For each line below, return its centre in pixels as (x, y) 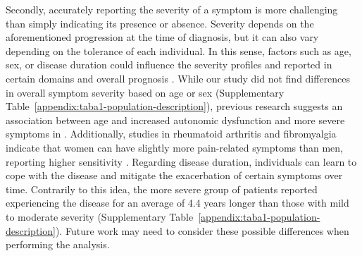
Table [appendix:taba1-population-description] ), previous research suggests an (174, 106)
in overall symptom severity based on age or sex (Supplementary (145, 92)
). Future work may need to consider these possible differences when (202, 230)
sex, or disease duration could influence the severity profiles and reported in (169, 65)
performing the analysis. (58, 244)
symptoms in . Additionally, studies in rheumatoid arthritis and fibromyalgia (171, 134)
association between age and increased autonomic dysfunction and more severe (175, 120)
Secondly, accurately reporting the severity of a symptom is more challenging (172, 9)
